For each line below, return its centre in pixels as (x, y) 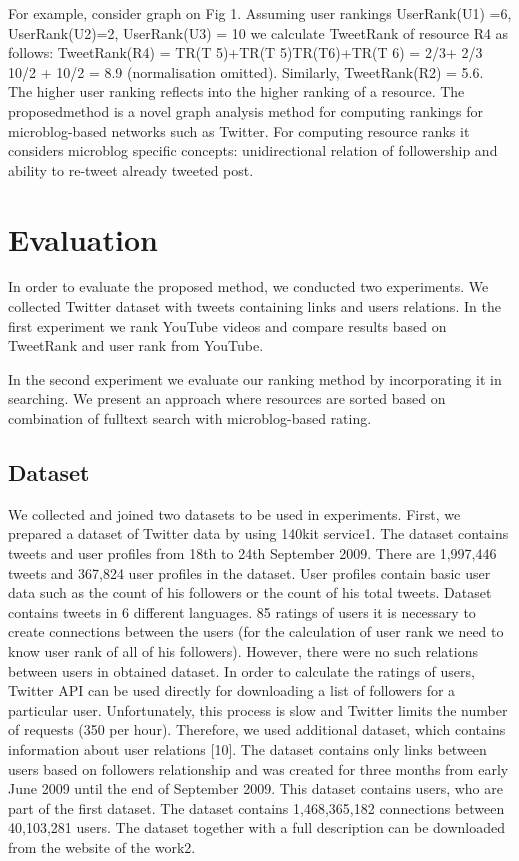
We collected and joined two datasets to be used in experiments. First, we (234, 513)
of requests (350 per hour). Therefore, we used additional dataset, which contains (257, 729)
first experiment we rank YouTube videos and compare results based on (227, 325)
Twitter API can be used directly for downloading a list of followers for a (232, 690)
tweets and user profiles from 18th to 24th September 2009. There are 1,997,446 (252, 553)
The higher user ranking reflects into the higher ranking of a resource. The (236, 91)
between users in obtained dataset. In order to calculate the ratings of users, (241, 670)
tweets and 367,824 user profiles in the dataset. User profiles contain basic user (249, 572)
